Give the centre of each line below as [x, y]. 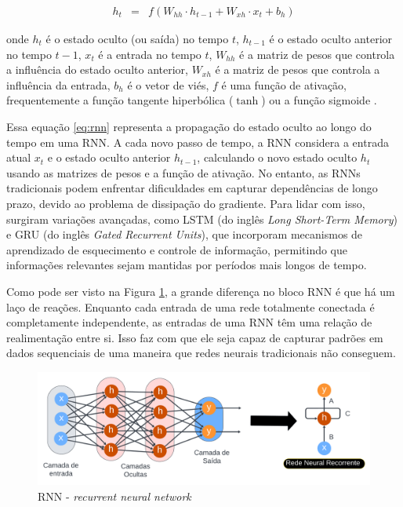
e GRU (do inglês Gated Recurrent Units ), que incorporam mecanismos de [185, 234]
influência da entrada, [58, 84]
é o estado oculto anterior [331, 39]
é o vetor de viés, [168, 84]
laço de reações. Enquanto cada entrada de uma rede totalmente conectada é [191, 306]
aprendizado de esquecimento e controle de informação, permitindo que [177, 249]
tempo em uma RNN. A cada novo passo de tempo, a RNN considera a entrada [198, 142]
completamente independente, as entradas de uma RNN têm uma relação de [189, 322]
